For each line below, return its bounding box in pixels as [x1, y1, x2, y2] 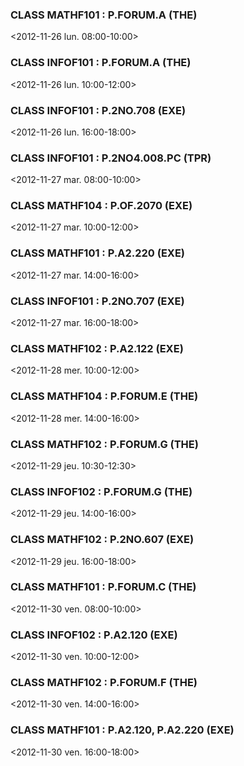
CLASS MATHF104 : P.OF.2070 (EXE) [10, 199, 193, 213]
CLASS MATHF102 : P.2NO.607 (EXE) [10, 533, 195, 547]
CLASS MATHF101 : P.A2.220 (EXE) [10, 246, 186, 260]
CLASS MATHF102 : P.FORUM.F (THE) [10, 676, 198, 690]
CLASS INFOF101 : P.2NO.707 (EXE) [10, 294, 185, 308]
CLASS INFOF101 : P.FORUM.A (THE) [10, 56, 192, 70]
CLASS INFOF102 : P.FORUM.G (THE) [10, 484, 193, 498]
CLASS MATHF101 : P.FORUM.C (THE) [10, 580, 197, 594]
